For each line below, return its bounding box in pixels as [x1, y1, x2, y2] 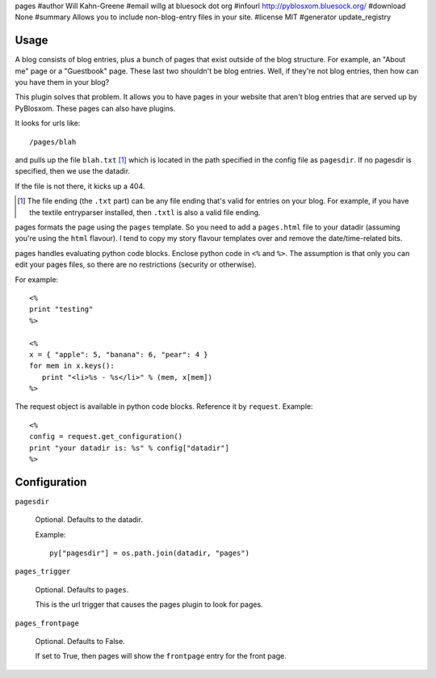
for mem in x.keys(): [29, 361, 115, 371]
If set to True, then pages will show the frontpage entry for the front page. [35, 651, 287, 661]
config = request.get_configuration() [29, 432, 183, 441]
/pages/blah [29, 137, 77, 146]
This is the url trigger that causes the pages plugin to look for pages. [35, 600, 263, 609]
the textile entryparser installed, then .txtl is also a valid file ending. [29, 207, 262, 217]
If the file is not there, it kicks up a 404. [15, 181, 145, 191]
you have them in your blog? [15, 78, 110, 87]
